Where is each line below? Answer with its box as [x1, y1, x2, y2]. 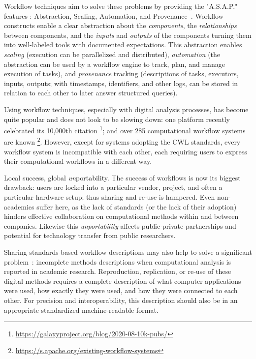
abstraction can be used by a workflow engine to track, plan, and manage [4, 59, 225, 69]
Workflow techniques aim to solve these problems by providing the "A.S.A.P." [4, 1, 238, 11]
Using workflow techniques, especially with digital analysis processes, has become [4, 104, 249, 114]
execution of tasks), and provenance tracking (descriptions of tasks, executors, [4, 68, 239, 79]
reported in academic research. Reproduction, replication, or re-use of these [4, 266, 231, 276]
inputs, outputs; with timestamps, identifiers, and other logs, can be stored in [4, 78, 238, 88]
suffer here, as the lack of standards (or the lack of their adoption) [36, 201, 237, 211]
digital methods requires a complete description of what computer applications [4, 275, 241, 286]
